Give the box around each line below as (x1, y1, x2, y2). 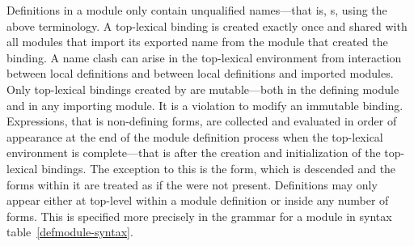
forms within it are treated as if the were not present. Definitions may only (6, 176, 378, 193)
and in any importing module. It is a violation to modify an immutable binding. (6, 96, 403, 113)
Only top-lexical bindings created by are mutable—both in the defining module (6, 80, 399, 97)
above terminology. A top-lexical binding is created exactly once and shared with (6, 17, 408, 34)
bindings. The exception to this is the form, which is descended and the (41, 159, 396, 176)
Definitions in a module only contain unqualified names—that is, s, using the (6, 2, 387, 18)
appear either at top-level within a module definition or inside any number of (6, 192, 389, 209)
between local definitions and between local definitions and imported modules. (6, 65, 394, 82)
